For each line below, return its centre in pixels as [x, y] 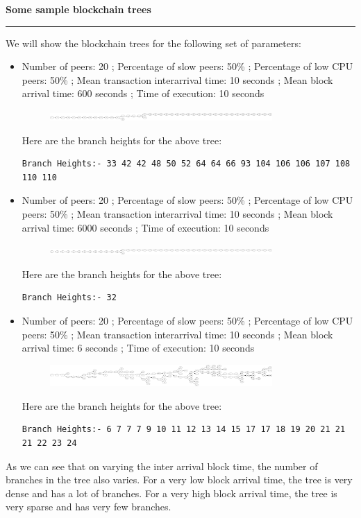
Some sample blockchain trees [78, 9]
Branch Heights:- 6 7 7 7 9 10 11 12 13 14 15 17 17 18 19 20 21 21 [184, 430]
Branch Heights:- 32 [69, 298]
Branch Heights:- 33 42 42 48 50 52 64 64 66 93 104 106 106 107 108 [186, 164]
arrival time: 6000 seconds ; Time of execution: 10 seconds [145, 227]
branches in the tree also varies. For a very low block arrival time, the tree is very [179, 480]
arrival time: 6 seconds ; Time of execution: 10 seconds [138, 348]
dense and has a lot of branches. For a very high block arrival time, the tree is [171, 493]
